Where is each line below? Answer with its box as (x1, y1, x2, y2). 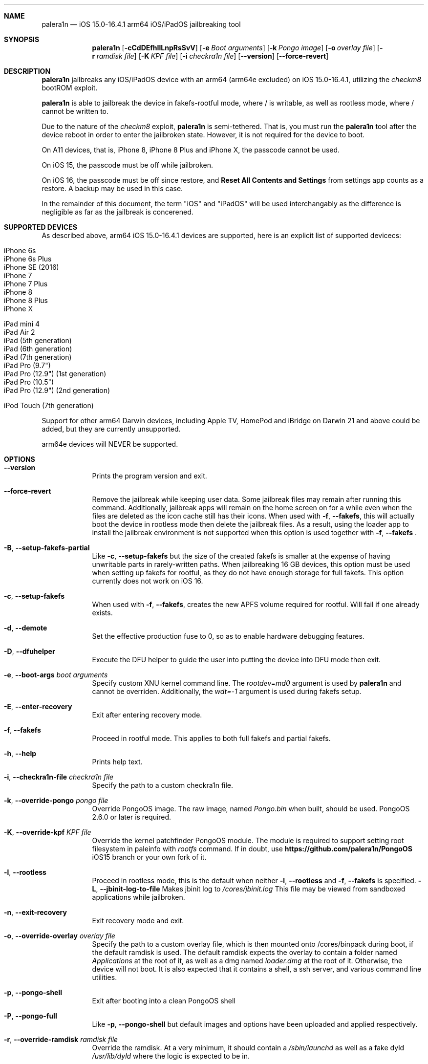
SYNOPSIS (4, 35, 40, 43)
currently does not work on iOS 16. (92, 577, 203, 585)
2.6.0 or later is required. (92, 813, 171, 821)
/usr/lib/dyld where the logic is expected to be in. (92, 1052, 250, 1060)
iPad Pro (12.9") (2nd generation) (4, 386, 110, 394)
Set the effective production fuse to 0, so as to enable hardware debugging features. (92, 632, 364, 640)
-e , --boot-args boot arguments (4, 671, 108, 679)
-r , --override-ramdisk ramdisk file (4, 1035, 118, 1043)
